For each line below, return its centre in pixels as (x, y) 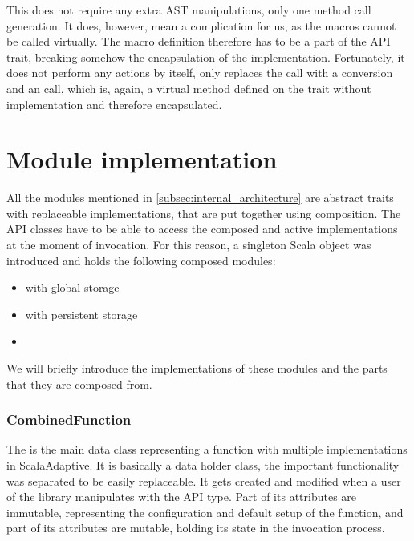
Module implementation (142, 159)
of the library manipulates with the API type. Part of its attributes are (182, 497)
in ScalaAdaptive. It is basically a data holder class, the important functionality (203, 465)
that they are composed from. (79, 384)
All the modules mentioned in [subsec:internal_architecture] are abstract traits (200, 198)
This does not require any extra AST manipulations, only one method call (189, 10)
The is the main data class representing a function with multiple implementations (207, 449)
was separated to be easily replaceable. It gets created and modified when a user (204, 480)
